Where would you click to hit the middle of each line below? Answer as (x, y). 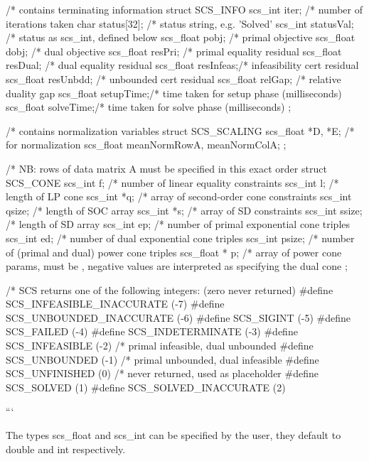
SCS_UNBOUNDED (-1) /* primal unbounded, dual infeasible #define (162, 359)
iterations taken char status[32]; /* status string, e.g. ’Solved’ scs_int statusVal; (180, 23)
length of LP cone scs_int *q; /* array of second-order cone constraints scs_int (179, 196)
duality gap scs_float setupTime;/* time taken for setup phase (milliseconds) (174, 93)
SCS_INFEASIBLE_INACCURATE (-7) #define (115, 304)
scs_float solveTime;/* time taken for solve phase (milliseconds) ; (149, 107)
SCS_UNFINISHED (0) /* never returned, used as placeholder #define (162, 373)
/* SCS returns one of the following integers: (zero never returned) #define (170, 289)
